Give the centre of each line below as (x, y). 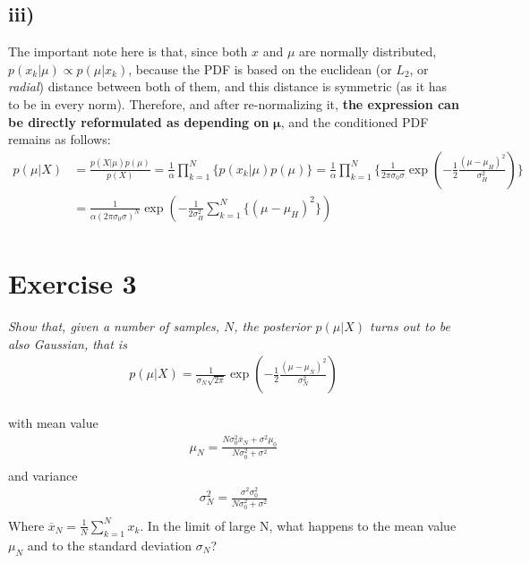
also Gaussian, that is (68, 343)
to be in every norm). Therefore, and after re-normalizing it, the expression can (234, 103)
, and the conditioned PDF (355, 121)
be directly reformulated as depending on (139, 121)
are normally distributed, (368, 51)
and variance (43, 475)
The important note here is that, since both (128, 51)
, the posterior (273, 325)
